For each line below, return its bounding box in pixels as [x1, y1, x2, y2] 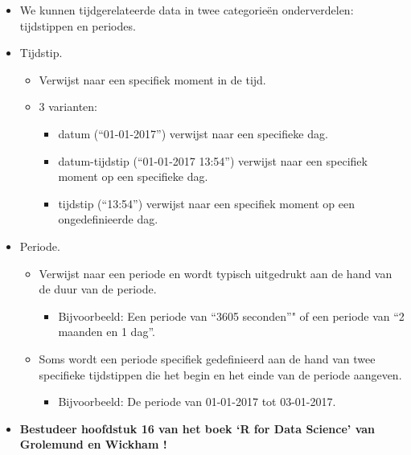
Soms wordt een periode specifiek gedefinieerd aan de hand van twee [39, 350, 376, 367]
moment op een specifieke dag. [58, 168, 208, 185]
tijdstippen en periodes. [19, 17, 136, 34]
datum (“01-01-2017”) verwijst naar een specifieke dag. [58, 125, 328, 141]
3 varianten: [39, 98, 97, 115]
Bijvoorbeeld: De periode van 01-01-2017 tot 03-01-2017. [58, 393, 336, 410]
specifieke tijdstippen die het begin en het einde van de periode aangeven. [39, 366, 402, 383]
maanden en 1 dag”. [58, 323, 155, 340]
